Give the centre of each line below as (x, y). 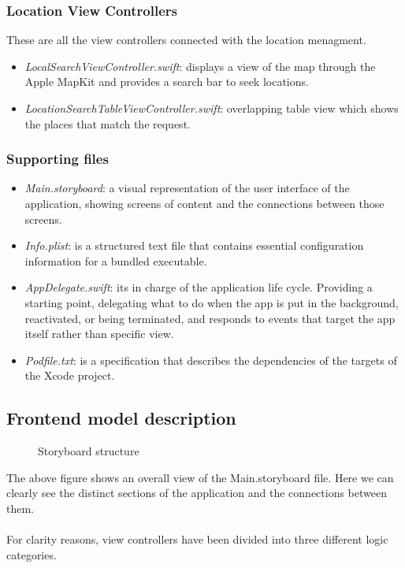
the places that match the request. (108, 123)
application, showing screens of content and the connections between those (204, 203)
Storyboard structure (89, 451)
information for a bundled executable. (116, 260)
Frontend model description (121, 418)
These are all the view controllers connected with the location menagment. (186, 40)
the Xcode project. (70, 375)
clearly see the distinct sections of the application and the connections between (197, 493)
